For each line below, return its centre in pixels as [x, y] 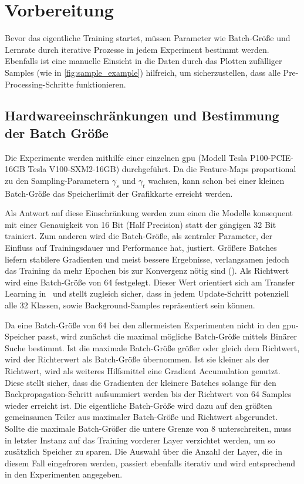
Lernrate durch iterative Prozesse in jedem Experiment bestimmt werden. [137, 49]
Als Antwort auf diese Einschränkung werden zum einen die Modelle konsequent [149, 213]
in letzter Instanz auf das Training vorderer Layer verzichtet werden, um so [140, 440]
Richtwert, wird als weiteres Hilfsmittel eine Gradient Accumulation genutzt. [143, 370]
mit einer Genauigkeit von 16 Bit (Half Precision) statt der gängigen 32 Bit [141, 224]
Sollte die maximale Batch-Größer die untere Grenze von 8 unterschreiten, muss [148, 428]
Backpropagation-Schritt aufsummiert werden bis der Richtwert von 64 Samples [148, 394]
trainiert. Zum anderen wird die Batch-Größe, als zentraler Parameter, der [139, 236]
